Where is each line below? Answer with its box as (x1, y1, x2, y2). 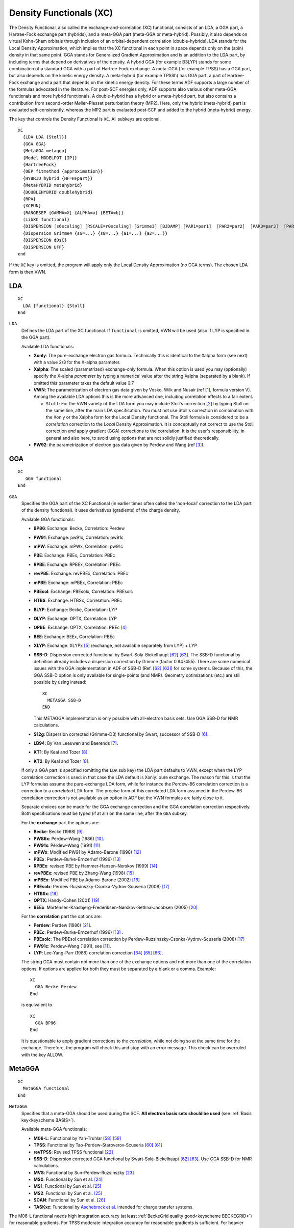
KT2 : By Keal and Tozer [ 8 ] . (33, 758, 90, 764)
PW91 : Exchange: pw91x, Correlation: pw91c (33, 534, 123, 540)
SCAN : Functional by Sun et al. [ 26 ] (33, 1197, 105, 1203)
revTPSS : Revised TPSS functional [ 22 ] (33, 1149, 113, 1155)
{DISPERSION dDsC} (23, 237, 67, 243)
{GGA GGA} (23, 141, 47, 147)
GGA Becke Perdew (35, 984, 77, 990)
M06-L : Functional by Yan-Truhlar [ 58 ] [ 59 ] (33, 1135, 122, 1141)
